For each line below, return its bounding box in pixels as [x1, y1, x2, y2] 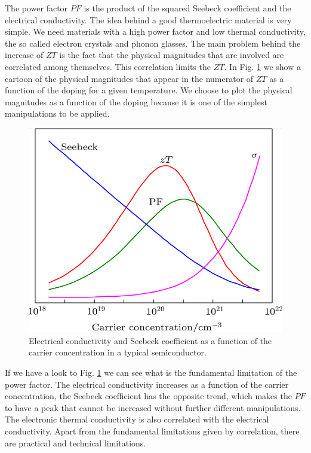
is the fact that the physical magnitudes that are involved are [59, 48, 284, 61]
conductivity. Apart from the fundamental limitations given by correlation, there [5, 424, 300, 437]
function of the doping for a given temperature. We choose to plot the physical [5, 84, 292, 96]
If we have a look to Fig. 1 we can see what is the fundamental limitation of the [5, 366, 297, 378]
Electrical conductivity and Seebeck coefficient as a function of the [29, 334, 272, 346]
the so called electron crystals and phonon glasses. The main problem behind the [5, 37, 301, 49]
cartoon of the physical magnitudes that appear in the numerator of [5, 72, 254, 84]
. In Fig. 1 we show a [224, 60, 301, 72]
